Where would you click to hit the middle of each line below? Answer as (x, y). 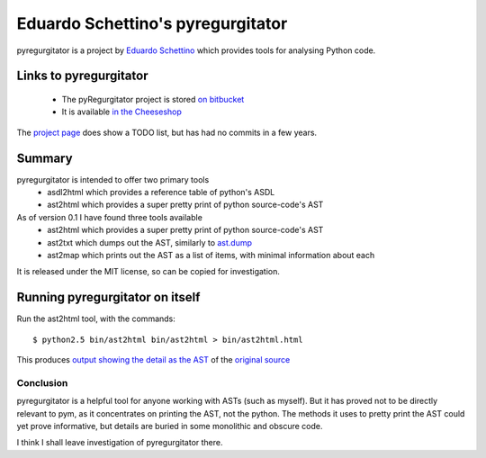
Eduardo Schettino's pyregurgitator (152, 23)
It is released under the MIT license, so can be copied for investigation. (148, 272)
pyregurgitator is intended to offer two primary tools (113, 179)
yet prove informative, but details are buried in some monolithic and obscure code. (170, 426)
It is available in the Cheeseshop (121, 112)
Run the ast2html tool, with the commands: (96, 319)
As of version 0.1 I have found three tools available (109, 217)
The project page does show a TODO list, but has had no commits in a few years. (167, 132)
